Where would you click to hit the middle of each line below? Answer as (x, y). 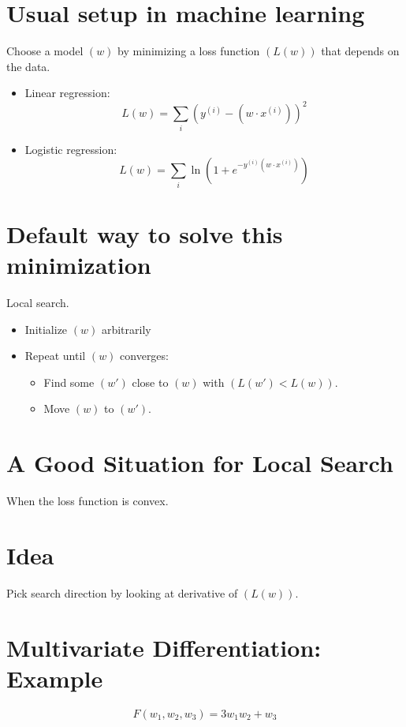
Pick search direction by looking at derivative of (122, 592)
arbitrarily (126, 329)
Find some (69, 382)
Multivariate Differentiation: (164, 647)
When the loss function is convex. (88, 501)
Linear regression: (67, 93)
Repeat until (55, 356)
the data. (28, 66)
